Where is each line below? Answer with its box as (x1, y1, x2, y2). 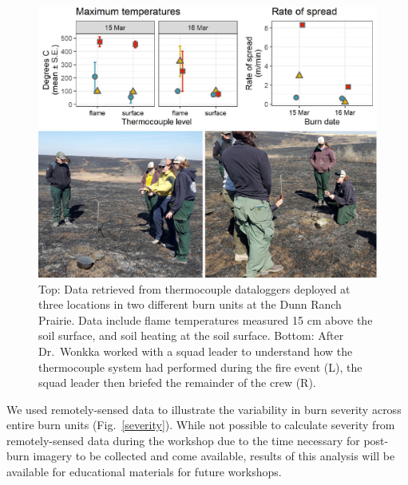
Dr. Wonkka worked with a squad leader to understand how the (38, 342, 353, 359)
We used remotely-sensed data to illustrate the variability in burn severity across (6, 400, 402, 417)
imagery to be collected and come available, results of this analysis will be (33, 448, 395, 464)
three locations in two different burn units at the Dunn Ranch (38, 296, 342, 313)
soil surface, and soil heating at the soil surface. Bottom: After (38, 327, 344, 344)
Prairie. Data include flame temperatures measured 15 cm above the (38, 311, 373, 328)
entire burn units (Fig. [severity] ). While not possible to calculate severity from (6, 416, 395, 433)
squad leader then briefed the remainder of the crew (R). (38, 374, 316, 391)
